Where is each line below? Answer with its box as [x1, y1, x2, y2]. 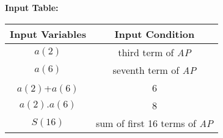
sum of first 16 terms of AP [95, 115, 213, 130]
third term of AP [118, 45, 191, 59]
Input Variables [10, 26, 86, 41]
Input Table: [5, 1, 59, 13]
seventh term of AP [112, 62, 197, 77]
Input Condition [114, 26, 195, 41]
